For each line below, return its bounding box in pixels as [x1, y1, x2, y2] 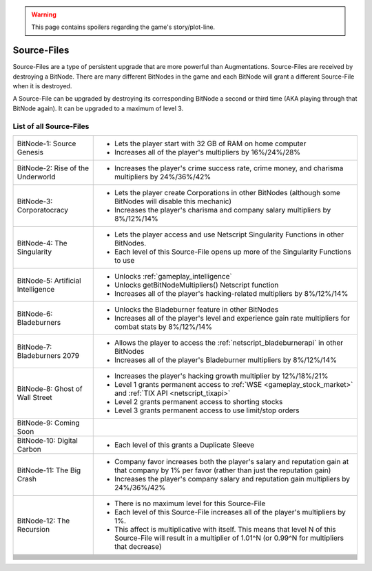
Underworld [17, 172, 56, 181]
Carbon [17, 445, 41, 454]
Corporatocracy [17, 206, 69, 214]
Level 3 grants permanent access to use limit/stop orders [114, 405, 300, 415]
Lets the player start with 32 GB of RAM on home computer [114, 139, 307, 148]
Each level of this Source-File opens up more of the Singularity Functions [114, 247, 351, 257]
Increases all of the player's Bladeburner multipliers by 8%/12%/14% [114, 355, 338, 365]
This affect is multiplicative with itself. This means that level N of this [114, 525, 337, 534]
